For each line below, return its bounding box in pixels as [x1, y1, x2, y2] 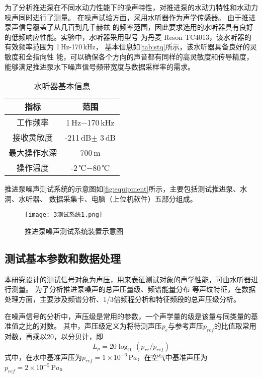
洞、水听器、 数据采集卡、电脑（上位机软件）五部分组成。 [5, 193, 197, 204]
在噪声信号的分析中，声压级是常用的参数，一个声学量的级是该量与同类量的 [5, 310, 251, 321]
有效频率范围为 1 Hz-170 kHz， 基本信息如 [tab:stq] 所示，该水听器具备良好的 [5, 41, 250, 52]
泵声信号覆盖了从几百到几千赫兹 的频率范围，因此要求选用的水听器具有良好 [5, 22, 253, 32]
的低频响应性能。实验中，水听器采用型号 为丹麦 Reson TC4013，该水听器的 [5, 31, 252, 42]
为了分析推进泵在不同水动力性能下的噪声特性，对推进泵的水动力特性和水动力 [5, 2, 258, 12]
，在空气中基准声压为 [137, 351, 208, 362]
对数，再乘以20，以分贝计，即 [5, 331, 103, 341]
